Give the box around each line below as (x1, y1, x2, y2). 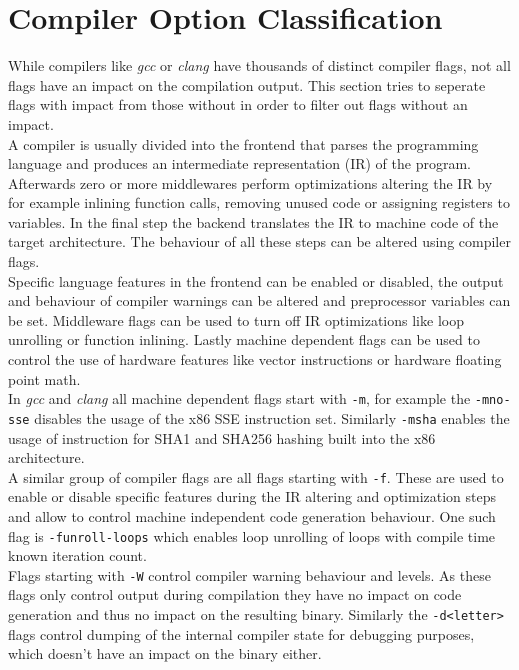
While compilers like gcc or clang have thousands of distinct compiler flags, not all (8, 55, 511, 76)
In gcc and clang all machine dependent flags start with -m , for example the (8, 388, 471, 409)
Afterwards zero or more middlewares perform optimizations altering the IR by (8, 172, 493, 193)
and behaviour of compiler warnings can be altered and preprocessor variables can (8, 290, 511, 311)
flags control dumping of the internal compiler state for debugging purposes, (8, 623, 475, 644)
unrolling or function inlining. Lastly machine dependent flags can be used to (8, 329, 480, 350)
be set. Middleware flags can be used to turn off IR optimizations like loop (8, 309, 464, 330)
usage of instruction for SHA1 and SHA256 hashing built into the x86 (8, 427, 436, 448)
